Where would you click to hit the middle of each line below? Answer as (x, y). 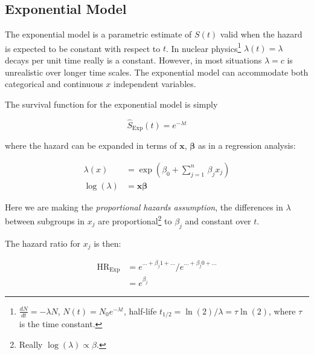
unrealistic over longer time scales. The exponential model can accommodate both (157, 72)
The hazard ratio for (43, 243)
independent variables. (155, 84)
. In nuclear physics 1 (204, 47)
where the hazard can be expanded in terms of (91, 145)
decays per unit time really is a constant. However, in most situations (133, 60)
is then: (107, 243)
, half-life (140, 311)
